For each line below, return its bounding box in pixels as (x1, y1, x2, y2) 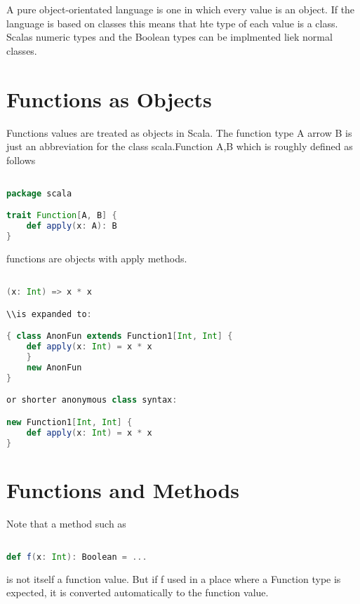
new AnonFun (26, 363, 82, 373)
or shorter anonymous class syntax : (6, 395, 178, 405)
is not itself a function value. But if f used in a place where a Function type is (6, 571, 341, 586)
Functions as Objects (6, 84, 212, 113)
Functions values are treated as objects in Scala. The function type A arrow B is (6, 125, 352, 140)
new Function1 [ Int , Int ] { (6, 417, 133, 427)
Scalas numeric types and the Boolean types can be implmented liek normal (6, 29, 333, 44)
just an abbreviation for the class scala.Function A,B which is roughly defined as (6, 139, 353, 154)
